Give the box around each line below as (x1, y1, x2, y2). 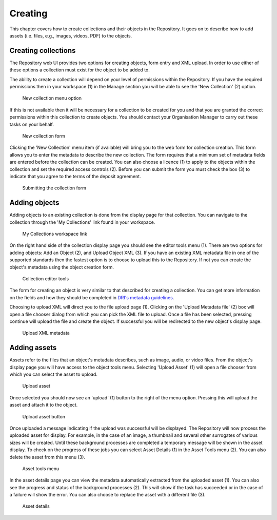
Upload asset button (22, 413, 66, 419)
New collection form (22, 132, 65, 139)
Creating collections (9, 46, 76, 55)
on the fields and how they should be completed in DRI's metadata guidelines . (9, 294, 174, 300)
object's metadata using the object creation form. (9, 264, 114, 270)
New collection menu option (22, 95, 82, 101)
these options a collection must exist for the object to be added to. (9, 67, 150, 73)
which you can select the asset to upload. (9, 371, 97, 377)
